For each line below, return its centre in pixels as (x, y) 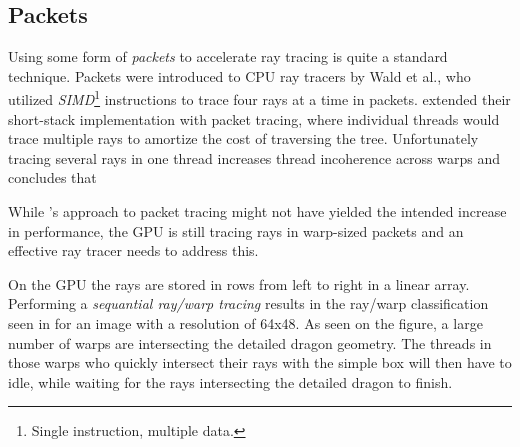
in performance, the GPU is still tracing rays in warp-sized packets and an (236, 230)
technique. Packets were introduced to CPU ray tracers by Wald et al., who (239, 75)
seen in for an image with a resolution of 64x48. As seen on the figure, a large (245, 322)
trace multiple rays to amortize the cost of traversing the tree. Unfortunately (243, 138)
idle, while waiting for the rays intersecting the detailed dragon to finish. (230, 381)
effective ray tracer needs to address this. (133, 250)
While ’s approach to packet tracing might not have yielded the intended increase (257, 211)
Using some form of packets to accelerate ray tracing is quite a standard (228, 56)
